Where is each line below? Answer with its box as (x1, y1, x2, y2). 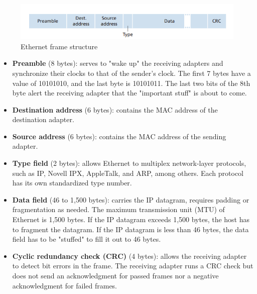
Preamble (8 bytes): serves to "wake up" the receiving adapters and (12, 58, 223, 68)
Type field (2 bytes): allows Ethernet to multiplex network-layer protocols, (12, 158, 246, 168)
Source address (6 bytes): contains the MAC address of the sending (12, 131, 226, 141)
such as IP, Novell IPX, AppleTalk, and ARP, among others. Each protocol (12, 167, 243, 178)
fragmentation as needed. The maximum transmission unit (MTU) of (12, 204, 225, 215)
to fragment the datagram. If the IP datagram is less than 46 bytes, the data (12, 224, 249, 234)
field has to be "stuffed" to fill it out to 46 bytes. (12, 234, 161, 244)
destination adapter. (12, 114, 74, 125)
